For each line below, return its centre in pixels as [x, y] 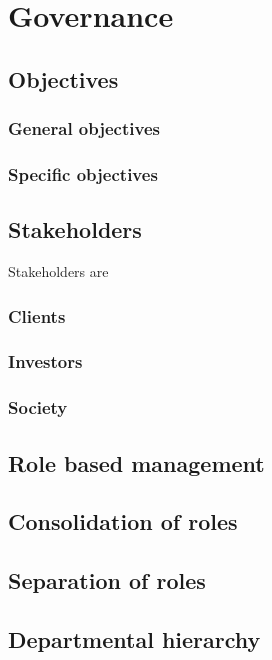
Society [38, 407]
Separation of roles [107, 580]
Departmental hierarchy [134, 638]
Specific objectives [83, 173]
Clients [37, 315]
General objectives [84, 128]
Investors [45, 361]
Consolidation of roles [123, 521]
